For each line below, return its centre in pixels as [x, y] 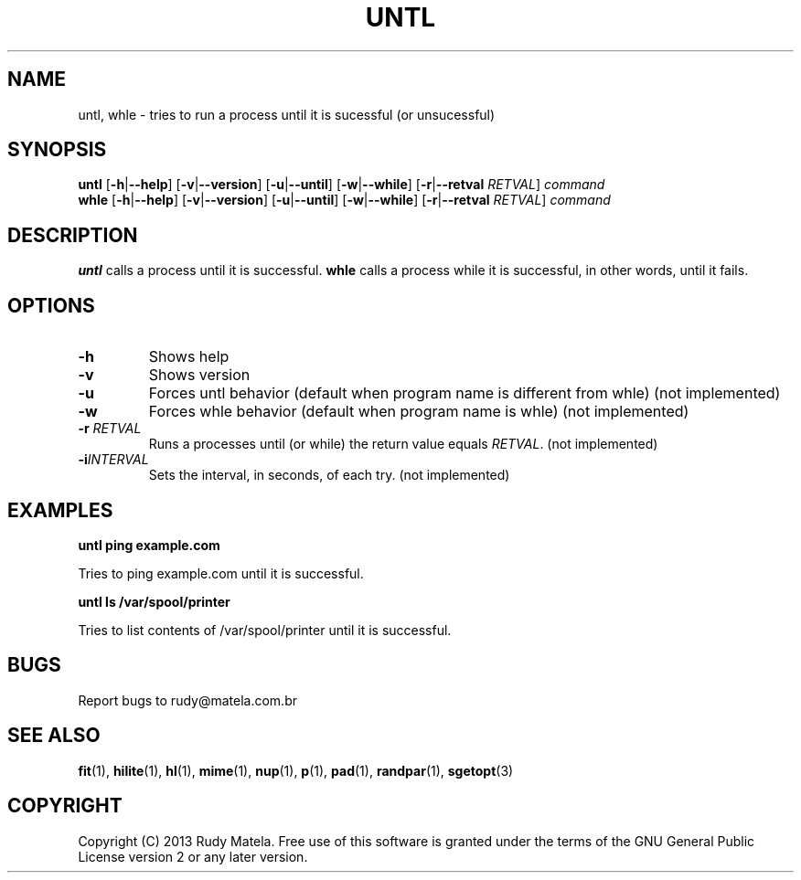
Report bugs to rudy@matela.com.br [187, 700]
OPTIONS [51, 305]
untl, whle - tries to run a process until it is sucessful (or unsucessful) [287, 114]
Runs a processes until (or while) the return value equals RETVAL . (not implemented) [403, 444]
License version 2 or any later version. [193, 856]
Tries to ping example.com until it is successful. [221, 573]
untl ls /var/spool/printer [154, 601]
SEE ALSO [54, 736]
